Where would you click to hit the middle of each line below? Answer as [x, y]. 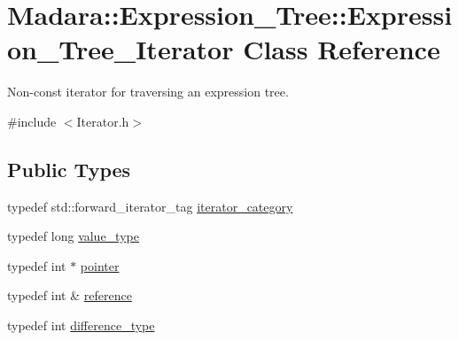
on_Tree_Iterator [121, 49]
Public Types [69, 169]
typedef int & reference [70, 295]
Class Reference [342, 49]
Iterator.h [103, 121]
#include [32, 121]
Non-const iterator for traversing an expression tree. [148, 92]
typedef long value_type [73, 236]
